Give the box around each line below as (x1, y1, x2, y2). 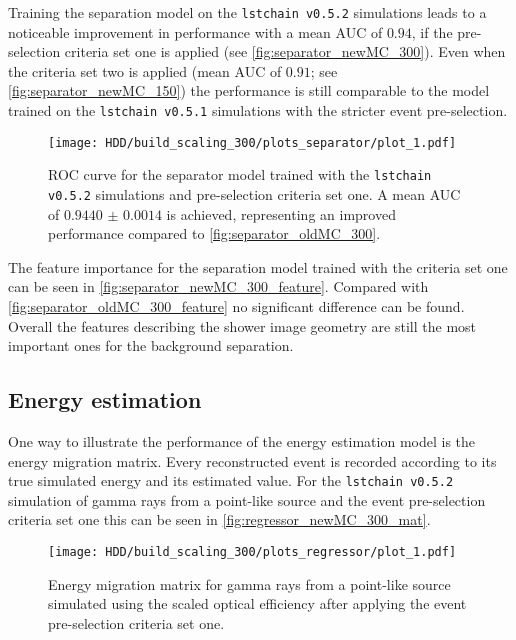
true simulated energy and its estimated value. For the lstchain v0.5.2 (8, 470, 454, 491)
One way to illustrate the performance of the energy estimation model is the (8, 431, 476, 452)
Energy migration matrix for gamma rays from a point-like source (48, 573, 451, 594)
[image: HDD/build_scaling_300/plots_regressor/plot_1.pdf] (48, 545, 457, 560)
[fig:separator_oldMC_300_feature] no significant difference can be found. (8, 296, 465, 317)
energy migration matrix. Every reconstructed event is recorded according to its (8, 450, 497, 471)
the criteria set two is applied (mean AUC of (8, 60, 282, 81)
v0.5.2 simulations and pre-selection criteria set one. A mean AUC (48, 184, 461, 204)
